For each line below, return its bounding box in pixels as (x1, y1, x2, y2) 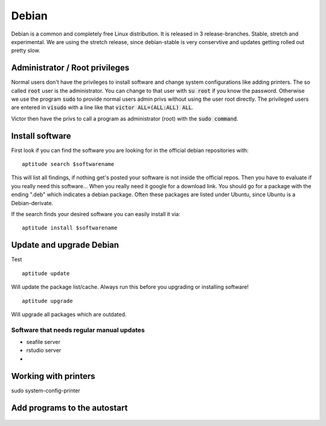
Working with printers (11, 371, 95, 381)
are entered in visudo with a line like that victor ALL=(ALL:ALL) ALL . (11, 104, 194, 111)
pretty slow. (11, 47, 40, 54)
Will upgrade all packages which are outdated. (11, 311, 127, 318)
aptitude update (22, 270, 70, 277)
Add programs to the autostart (11, 402, 128, 413)
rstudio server (26, 347, 62, 354)
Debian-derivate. (11, 199, 54, 206)
